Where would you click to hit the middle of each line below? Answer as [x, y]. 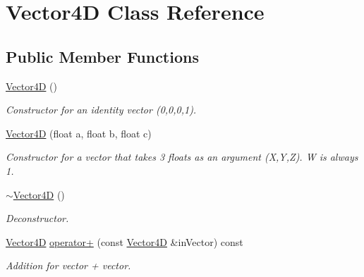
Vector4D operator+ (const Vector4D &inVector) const [125, 241]
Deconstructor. [37, 218]
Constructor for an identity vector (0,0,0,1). [101, 110]
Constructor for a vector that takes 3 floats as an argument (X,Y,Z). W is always [182, 157]
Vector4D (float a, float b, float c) [79, 133]
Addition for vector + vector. [68, 265]
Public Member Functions [102, 56]
